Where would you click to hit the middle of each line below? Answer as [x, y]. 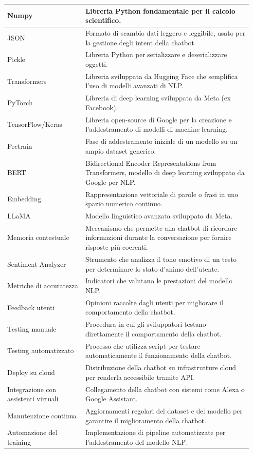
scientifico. [103, 20]
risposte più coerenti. [117, 247]
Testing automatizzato [41, 350]
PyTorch [20, 103]
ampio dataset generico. [121, 150]
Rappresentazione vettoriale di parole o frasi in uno [162, 194]
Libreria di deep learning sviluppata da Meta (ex [158, 98]
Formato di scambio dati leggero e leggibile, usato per [165, 32]
